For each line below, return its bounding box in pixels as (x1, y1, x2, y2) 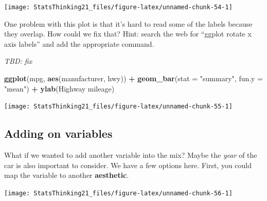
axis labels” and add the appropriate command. (4, 38, 154, 49)
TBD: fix (4, 56, 32, 66)
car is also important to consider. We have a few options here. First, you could (4, 159, 252, 170)
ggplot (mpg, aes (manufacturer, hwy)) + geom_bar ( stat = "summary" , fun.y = (4, 73, 263, 84)
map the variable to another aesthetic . (4, 170, 129, 180)
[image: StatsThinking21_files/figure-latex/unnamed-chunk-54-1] (4, 4, 233, 11)
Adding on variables (4, 125, 113, 141)
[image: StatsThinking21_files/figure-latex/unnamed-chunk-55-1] (4, 103, 233, 111)
